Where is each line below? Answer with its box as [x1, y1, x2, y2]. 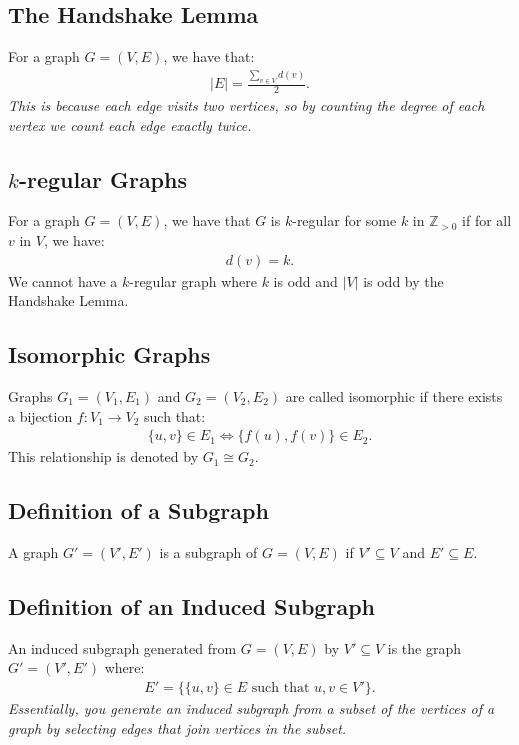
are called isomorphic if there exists [285, 385, 503, 406]
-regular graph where [129, 270, 257, 291]
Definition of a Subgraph [8, 495, 269, 526]
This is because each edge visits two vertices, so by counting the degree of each [8, 94, 485, 115]
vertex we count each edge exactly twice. [8, 114, 252, 135]
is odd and [273, 270, 338, 291]
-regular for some [292, 210, 397, 231]
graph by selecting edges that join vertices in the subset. [8, 717, 347, 738]
